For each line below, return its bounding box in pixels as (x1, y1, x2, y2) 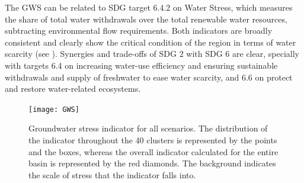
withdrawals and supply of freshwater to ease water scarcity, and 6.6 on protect (5, 70, 293, 83)
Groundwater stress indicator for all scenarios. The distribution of (28, 122, 268, 134)
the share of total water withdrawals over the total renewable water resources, (5, 12, 287, 25)
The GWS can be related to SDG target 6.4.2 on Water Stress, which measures (5, 1, 293, 13)
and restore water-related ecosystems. (5, 82, 141, 95)
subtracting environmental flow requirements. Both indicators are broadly (5, 24, 273, 37)
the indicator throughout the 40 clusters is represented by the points (28, 134, 277, 146)
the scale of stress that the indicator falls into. (28, 168, 196, 181)
